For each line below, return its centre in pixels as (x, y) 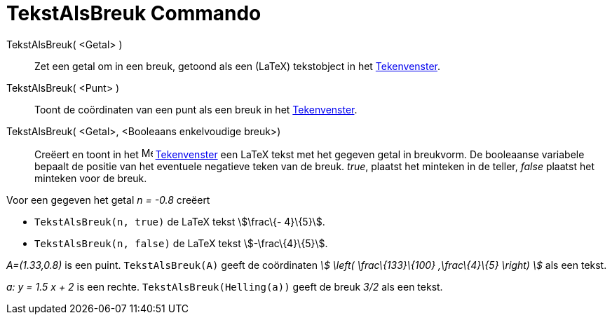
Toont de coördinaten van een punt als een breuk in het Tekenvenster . (196, 109)
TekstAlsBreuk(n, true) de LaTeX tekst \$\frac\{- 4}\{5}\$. (180, 221)
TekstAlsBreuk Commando (134, 13)
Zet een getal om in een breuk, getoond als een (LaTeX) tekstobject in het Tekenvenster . (238, 66)
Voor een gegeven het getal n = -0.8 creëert (108, 200)
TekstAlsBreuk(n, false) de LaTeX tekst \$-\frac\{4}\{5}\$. (181, 243)
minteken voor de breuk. (91, 178)
